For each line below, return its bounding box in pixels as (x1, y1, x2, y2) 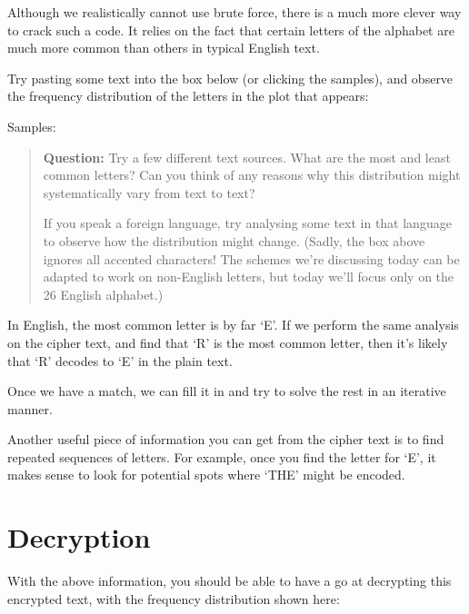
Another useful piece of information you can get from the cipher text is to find (7, 430, 444, 449)
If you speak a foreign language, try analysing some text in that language (43, 213, 452, 233)
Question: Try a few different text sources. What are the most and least (43, 147, 451, 166)
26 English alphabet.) (43, 284, 164, 303)
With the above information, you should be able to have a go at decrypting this (7, 571, 452, 590)
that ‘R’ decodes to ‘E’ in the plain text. (7, 351, 233, 370)
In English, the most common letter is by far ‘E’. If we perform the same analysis (7, 315, 459, 334)
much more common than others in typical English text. (7, 38, 320, 57)
